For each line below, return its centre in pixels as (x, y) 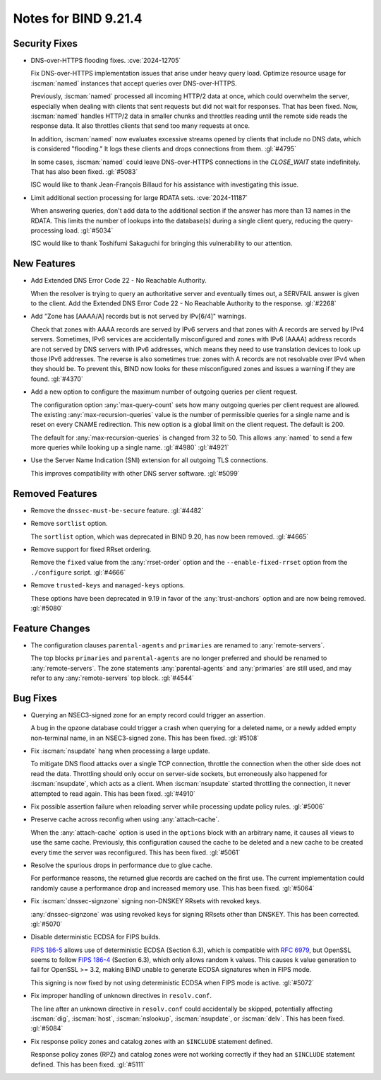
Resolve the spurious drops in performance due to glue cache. (122, 865)
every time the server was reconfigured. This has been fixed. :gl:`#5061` (135, 852)
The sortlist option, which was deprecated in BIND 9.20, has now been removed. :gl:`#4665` (170, 536)
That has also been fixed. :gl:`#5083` (84, 171)
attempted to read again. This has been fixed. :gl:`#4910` (113, 793)
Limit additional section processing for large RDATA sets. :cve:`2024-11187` (139, 197)
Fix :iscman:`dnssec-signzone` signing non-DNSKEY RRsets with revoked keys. (146, 901)
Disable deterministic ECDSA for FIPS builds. (96, 937)
